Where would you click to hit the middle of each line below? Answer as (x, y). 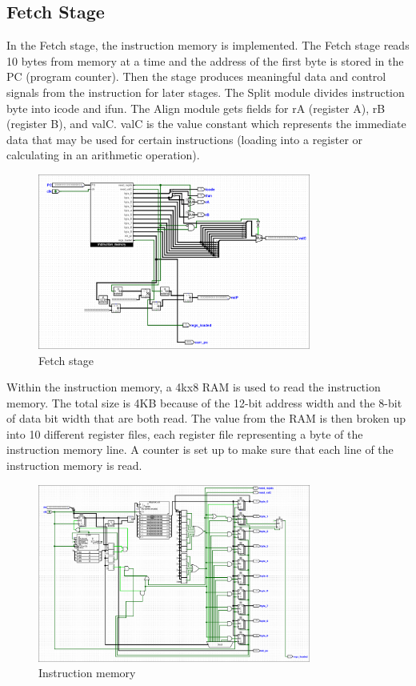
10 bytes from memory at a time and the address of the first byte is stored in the (205, 60)
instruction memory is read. (74, 465)
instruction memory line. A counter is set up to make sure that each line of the (200, 449)
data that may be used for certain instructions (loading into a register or (185, 139)
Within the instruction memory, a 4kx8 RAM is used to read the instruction (194, 387)
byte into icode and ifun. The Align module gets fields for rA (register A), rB (196, 108)
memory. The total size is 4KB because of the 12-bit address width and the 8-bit (204, 402)
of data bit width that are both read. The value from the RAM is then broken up (206, 418)
